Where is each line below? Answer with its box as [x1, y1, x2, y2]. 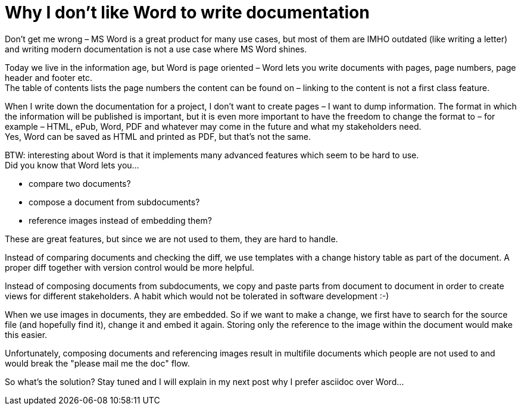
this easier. [5, 329, 48, 340]
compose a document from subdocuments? [29, 196, 200, 207]
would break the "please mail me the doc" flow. [5, 358, 190, 368]
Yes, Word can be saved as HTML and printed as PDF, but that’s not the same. [5, 131, 311, 142]
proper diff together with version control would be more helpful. [5, 262, 255, 273]
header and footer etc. [5, 72, 93, 83]
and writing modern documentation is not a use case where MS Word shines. [5, 43, 307, 54]
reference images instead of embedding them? [29, 215, 212, 226]
